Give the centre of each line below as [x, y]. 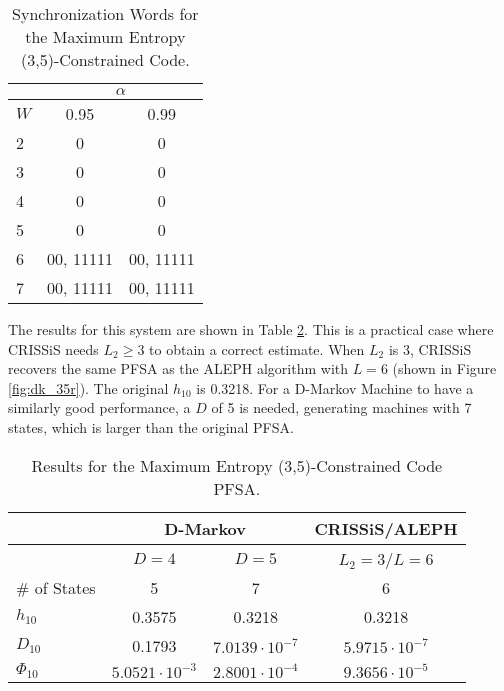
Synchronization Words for [105, 13]
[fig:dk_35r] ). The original [88, 387]
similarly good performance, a [99, 407]
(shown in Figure [444, 368]
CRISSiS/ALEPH [386, 528]
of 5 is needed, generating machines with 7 [341, 407]
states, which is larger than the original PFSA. [151, 426]
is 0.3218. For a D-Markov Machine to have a [335, 387]
